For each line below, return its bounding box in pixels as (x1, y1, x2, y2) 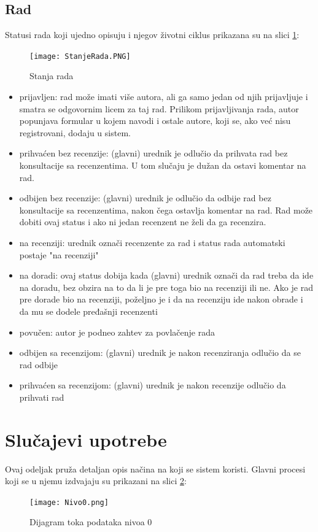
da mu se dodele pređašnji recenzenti (19, 304, 158, 317)
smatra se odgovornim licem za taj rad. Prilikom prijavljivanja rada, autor (19, 102, 299, 115)
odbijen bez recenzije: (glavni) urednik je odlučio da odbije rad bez (19, 191, 271, 204)
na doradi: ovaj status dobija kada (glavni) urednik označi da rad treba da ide (19, 269, 314, 282)
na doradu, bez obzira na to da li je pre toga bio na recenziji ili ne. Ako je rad (19, 280, 313, 293)
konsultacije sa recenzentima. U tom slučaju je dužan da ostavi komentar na (19, 159, 306, 172)
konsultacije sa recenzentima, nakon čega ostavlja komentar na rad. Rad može (19, 203, 313, 216)
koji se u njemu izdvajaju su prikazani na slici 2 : (5, 474, 187, 487)
